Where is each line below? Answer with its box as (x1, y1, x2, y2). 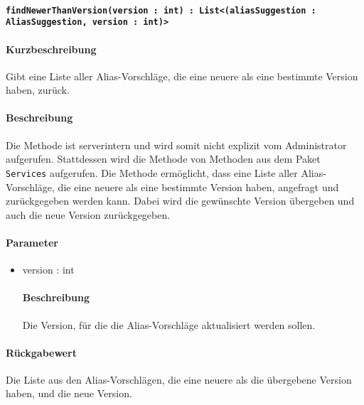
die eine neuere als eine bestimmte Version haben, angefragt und (58, 179, 339, 194)
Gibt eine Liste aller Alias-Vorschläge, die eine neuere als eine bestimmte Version (6, 68, 358, 83)
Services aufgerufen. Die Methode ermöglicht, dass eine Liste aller (6, 165, 298, 180)
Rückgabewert (6, 345, 77, 360)
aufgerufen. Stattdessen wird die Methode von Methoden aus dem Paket (6, 151, 321, 166)
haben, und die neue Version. (6, 386, 132, 401)
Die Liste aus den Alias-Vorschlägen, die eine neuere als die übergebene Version (6, 372, 352, 387)
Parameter (6, 234, 58, 249)
